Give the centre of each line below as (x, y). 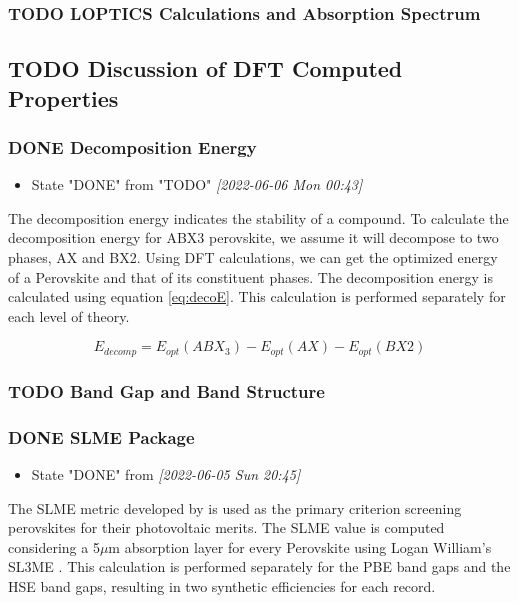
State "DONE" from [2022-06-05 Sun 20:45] (166, 473)
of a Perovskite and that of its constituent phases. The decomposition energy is (250, 276)
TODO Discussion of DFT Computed (205, 68)
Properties (63, 97)
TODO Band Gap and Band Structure (166, 390)
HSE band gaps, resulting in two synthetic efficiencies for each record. (222, 585)
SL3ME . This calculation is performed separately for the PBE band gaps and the (259, 566)
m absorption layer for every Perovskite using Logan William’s (300, 546)
